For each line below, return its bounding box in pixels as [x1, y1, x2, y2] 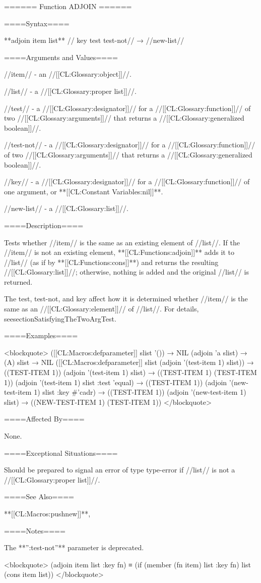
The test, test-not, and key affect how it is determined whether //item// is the [4, 293, 248, 304]
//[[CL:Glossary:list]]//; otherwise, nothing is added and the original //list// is [4, 267, 249, 277]
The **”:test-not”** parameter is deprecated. [4, 542, 144, 553]
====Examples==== [4, 330, 78, 341]
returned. [4, 276, 33, 287]
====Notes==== [4, 525, 66, 536]
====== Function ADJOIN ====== [4, 1, 132, 11]
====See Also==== [4, 491, 74, 502]
